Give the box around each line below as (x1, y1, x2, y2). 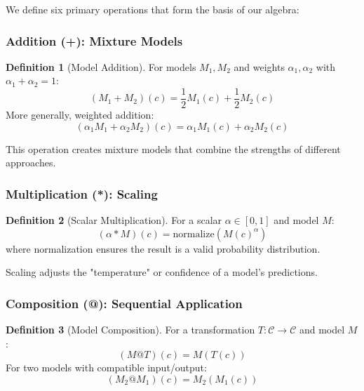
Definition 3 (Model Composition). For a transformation (6, 322, 255, 337)
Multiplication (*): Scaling (6, 185, 158, 202)
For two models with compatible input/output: (6, 360, 207, 375)
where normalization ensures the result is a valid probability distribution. (6, 241, 321, 256)
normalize (173, 229, 215, 239)
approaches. (6, 155, 56, 170)
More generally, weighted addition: (6, 107, 154, 122)
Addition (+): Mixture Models (6, 32, 183, 49)
